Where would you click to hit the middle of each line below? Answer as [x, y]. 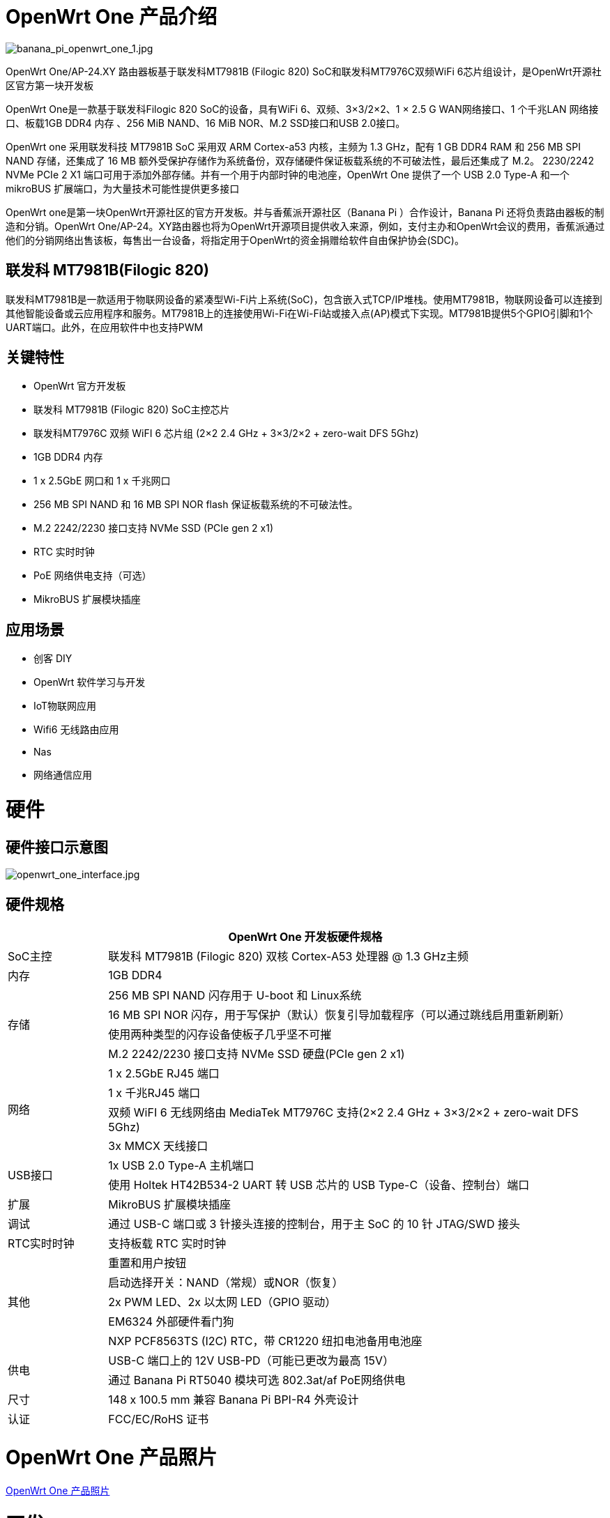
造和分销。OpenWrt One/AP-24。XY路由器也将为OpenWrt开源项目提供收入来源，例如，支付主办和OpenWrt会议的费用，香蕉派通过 [305, 226]
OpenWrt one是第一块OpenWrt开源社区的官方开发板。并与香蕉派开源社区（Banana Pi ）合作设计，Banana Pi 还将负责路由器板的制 [305, 212]
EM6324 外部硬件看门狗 [171, 1322]
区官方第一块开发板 [49, 85]
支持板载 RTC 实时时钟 [167, 1244]
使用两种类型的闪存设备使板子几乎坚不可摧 [220, 1035]
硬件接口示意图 [57, 847]
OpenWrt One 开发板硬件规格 [305, 937]
